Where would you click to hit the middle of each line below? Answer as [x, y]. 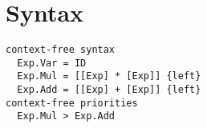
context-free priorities [72, 103]
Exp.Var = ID [52, 63]
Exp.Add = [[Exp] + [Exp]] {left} [109, 90]
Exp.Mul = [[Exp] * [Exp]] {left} [109, 76]
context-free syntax [61, 50]
